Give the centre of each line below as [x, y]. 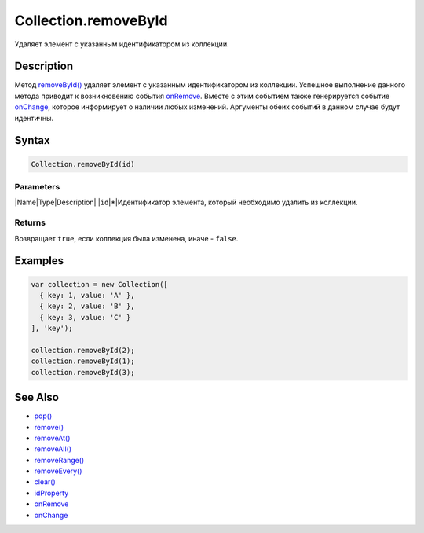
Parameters [37, 186]
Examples [39, 261]
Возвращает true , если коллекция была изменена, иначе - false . [126, 238]
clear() [45, 482]
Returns [30, 222]
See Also [37, 397]
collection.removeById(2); [83, 350]
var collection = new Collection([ [99, 284]
